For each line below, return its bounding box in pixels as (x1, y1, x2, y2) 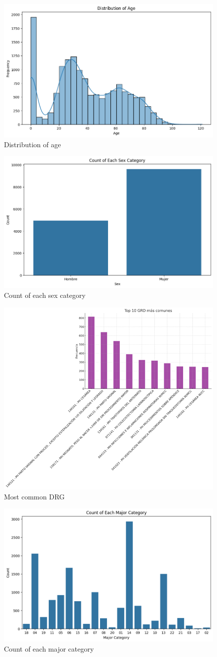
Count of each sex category (4, 289, 86, 300)
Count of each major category (4, 643, 94, 654)
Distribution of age (4, 139, 61, 149)
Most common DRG (4, 491, 65, 501)
